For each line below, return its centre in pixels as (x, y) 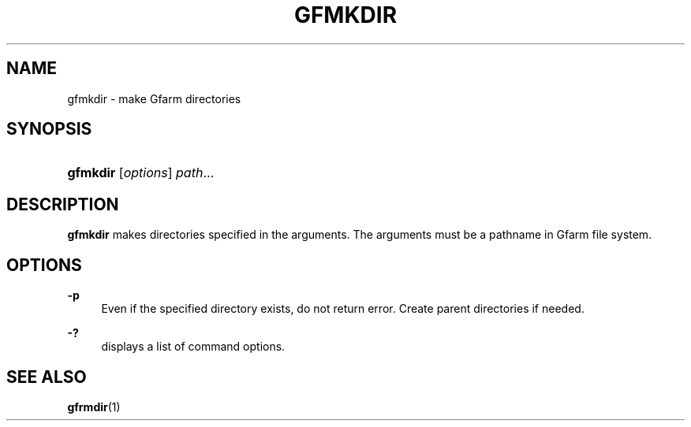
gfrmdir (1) (94, 407)
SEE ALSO (47, 377)
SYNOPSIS (49, 129)
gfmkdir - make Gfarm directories (154, 98)
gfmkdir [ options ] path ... (141, 173)
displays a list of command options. (193, 347)
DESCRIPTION (63, 204)
